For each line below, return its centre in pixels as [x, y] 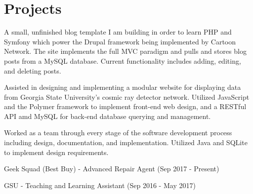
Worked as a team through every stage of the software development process [118, 133]
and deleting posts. [33, 70]
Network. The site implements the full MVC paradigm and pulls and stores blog [125, 51]
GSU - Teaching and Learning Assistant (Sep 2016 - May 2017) [100, 185]
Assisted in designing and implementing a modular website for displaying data [123, 87]
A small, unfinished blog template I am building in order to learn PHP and [118, 32]
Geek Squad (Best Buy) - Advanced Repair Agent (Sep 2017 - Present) [112, 169]
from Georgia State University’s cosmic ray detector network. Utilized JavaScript [127, 97]
